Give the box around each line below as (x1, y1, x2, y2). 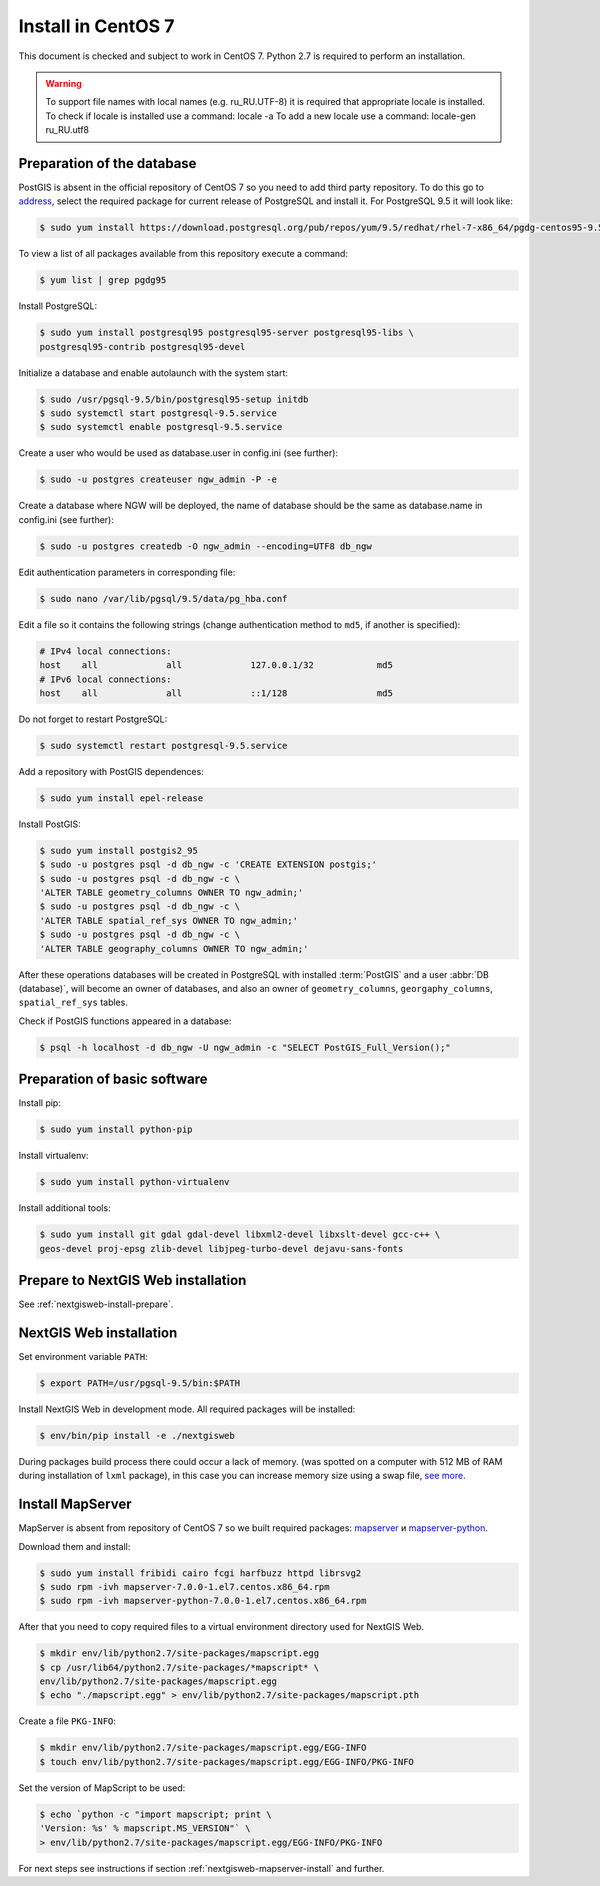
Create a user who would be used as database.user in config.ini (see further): (18, 447, 339, 459)
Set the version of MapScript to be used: (18, 1781, 186, 1794)
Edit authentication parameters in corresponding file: (18, 566, 236, 578)
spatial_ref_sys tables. (18, 996, 129, 1009)
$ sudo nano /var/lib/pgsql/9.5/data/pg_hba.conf (39, 593, 288, 604)
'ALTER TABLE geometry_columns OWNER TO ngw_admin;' (39, 886, 304, 898)
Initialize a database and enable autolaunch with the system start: (18, 366, 289, 379)
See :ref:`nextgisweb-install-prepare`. (18, 1298, 174, 1310)
